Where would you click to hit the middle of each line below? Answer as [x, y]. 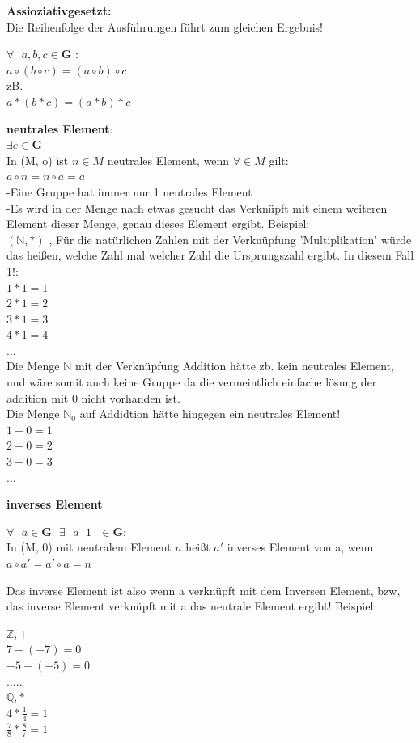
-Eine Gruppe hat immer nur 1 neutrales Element [129, 191]
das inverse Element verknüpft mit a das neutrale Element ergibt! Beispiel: [192, 606]
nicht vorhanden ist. [131, 397]
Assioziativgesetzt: [59, 11]
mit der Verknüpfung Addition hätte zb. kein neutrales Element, [234, 366]
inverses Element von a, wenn [300, 547]
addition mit [38, 397]
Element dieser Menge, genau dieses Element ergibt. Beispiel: [158, 224]
